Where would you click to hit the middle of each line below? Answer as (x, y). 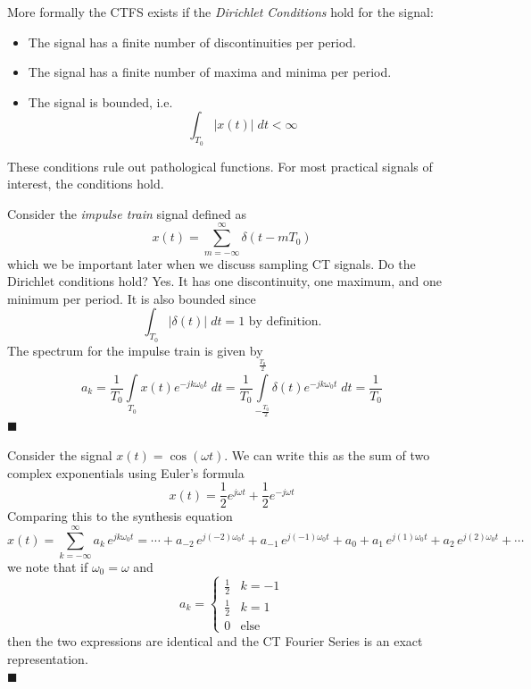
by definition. (285, 322)
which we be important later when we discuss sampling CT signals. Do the (212, 263)
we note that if (48, 567)
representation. (48, 658)
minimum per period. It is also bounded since (132, 298)
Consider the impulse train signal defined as (127, 213)
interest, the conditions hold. (86, 184)
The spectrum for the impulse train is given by (135, 350)
